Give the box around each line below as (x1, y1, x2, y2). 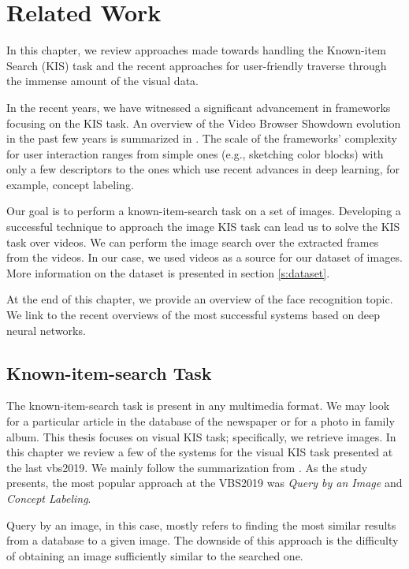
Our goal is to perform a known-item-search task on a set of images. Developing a (6, 203, 401, 219)
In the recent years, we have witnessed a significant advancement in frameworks (6, 99, 391, 115)
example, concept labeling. (6, 176, 134, 192)
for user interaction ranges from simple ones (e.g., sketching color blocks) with (6, 145, 384, 162)
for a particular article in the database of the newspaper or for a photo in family (6, 413, 395, 430)
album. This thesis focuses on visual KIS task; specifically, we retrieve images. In (6, 428, 396, 444)
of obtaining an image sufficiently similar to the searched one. (6, 547, 303, 563)
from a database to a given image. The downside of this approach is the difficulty (6, 532, 399, 549)
